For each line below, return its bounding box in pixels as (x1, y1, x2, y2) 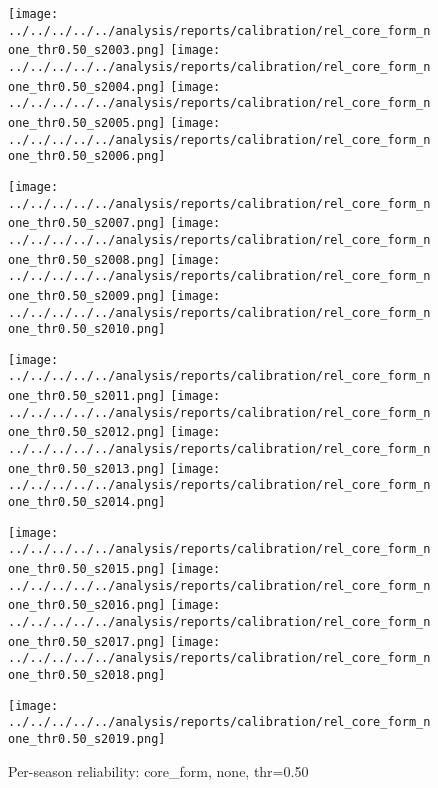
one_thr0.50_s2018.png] (8, 667, 166, 682)
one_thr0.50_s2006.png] (8, 149, 166, 164)
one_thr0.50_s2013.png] (8, 461, 166, 476)
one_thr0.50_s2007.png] (8, 216, 166, 231)
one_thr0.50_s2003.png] (8, 43, 166, 58)
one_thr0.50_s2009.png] (8, 288, 166, 303)
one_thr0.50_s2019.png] (8, 731, 166, 746)
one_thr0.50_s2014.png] (8, 495, 166, 510)
